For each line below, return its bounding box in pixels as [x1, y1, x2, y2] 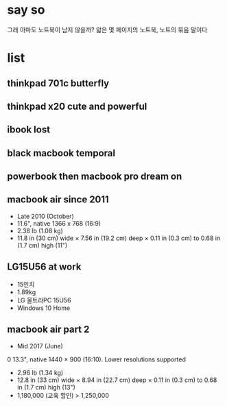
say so [7, 2, 45, 18]
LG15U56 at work [7, 261, 82, 273]
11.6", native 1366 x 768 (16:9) [16, 219, 101, 228]
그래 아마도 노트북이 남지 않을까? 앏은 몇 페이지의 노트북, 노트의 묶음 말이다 [7, 25, 208, 34]
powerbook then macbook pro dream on [7, 171, 182, 182]
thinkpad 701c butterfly [7, 77, 110, 89]
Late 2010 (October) [16, 212, 74, 220]
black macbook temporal [7, 147, 115, 159]
